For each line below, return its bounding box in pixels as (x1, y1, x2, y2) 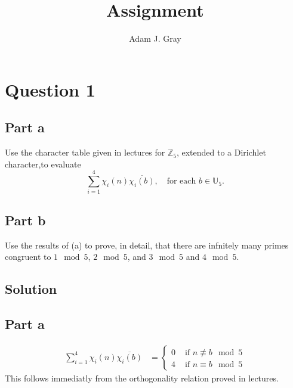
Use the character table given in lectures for (5, 146, 165, 159)
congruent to (5, 250, 51, 263)
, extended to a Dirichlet (176, 146, 266, 159)
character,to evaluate (5, 157, 81, 170)
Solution (5, 280, 57, 298)
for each (166, 177, 196, 186)
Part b (5, 210, 46, 229)
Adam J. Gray (129, 32, 181, 45)
